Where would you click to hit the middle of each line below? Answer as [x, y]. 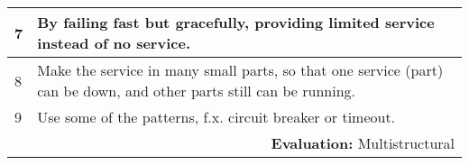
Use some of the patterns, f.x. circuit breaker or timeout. [216, 117]
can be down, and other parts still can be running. [197, 91]
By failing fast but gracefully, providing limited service [236, 22]
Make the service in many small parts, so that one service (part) [240, 70]
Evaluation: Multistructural [363, 143]
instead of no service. [114, 43]
